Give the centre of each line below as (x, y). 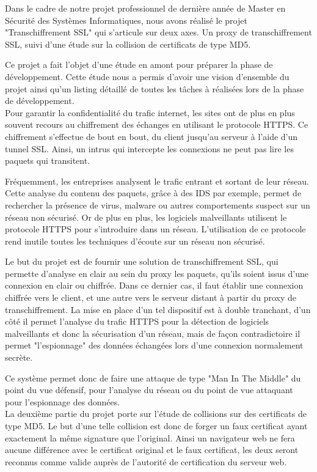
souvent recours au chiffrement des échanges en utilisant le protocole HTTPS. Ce (157, 124)
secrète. (19, 357)
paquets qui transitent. (48, 160)
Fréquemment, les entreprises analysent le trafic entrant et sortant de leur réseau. (157, 181)
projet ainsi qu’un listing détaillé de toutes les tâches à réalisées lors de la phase (155, 88)
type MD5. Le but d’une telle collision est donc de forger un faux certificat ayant (156, 426)
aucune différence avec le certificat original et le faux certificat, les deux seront (152, 450)
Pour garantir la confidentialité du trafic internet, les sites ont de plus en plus (150, 112)
